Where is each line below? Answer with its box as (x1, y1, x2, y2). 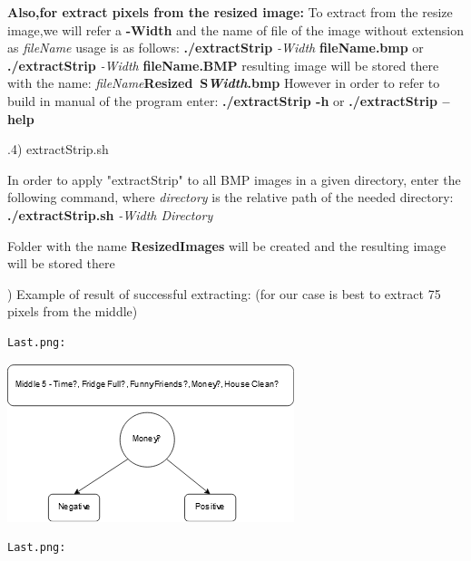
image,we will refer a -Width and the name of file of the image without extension (7, 20, 465, 39)
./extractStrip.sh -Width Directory (7, 205, 213, 224)
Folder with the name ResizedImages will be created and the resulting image (7, 236, 446, 255)
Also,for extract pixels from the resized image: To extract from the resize (7, 3, 453, 21)
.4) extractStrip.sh (7, 140, 109, 159)
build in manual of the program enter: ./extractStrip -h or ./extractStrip (7, 91, 438, 110)
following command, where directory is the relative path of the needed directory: (7, 188, 454, 207)
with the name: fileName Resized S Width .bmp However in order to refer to (7, 73, 440, 92)
